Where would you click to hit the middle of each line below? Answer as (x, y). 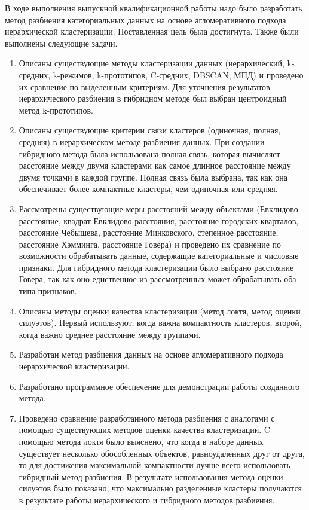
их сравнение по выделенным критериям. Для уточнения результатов (144, 86)
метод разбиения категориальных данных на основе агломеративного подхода (146, 19)
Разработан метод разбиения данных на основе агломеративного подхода (151, 354)
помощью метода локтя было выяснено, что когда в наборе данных (141, 441)
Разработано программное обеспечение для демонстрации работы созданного (159, 386)
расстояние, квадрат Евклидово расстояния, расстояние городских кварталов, (159, 220)
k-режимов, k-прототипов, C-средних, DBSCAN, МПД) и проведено (178, 74)
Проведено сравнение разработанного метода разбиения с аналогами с (147, 418)
